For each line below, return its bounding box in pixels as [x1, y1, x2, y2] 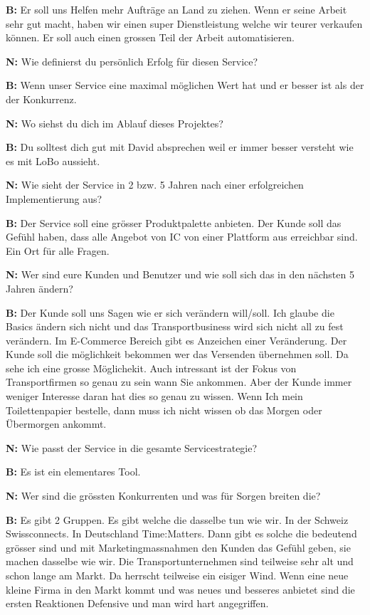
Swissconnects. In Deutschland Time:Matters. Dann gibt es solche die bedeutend [6, 526, 357, 541]
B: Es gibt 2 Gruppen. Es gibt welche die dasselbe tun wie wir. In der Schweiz [6, 512, 349, 527]
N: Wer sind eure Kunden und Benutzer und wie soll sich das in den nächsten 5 [6, 267, 354, 282]
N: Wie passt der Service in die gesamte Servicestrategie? [6, 440, 258, 455]
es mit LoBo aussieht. [6, 153, 100, 168]
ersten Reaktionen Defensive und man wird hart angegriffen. [6, 596, 269, 611]
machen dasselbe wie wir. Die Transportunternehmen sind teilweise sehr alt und [6, 554, 354, 569]
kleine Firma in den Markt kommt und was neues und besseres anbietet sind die [6, 582, 355, 596]
